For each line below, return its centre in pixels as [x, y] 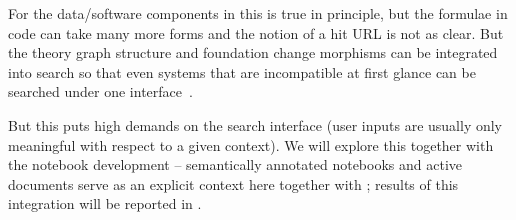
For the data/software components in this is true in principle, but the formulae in [258, 13]
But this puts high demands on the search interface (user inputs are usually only [255, 124]
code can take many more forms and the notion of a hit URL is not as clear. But [256, 32]
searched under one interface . [100, 91]
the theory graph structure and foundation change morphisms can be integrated [253, 52]
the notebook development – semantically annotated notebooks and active [235, 164]
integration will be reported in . [105, 203]
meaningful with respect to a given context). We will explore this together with [251, 144]
